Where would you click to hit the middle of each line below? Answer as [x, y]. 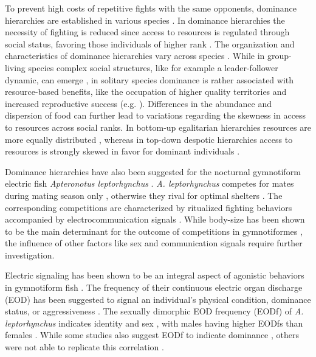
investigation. [30, 255]
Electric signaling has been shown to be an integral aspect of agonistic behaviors [155, 275]
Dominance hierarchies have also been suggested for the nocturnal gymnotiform [153, 171]
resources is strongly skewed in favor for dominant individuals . [122, 151]
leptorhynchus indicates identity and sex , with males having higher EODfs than [154, 323]
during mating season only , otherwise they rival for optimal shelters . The [144, 195]
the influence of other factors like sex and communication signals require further [154, 243]
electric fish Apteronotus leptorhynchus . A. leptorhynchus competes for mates [149, 183]
